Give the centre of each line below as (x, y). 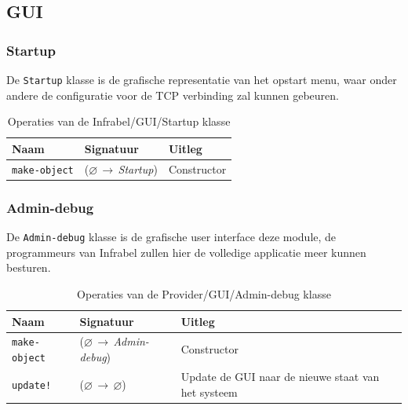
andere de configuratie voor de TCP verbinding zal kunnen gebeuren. (173, 95)
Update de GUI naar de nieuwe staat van (280, 376)
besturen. (29, 267)
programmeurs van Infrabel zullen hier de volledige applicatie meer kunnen (186, 252)
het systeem (209, 392)
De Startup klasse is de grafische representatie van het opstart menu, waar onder (202, 79)
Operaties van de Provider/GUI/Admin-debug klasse (204, 293)
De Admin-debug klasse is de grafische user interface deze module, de (171, 237)
